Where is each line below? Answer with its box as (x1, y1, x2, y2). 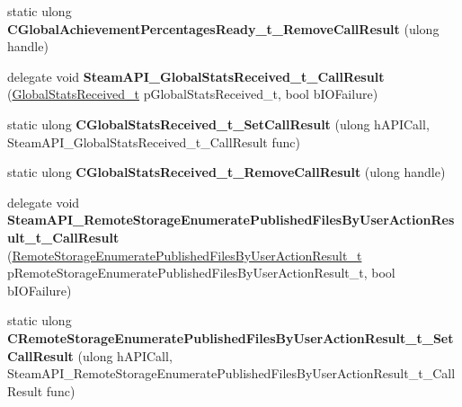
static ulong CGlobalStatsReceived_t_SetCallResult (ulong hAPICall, (7, 114, 430, 133)
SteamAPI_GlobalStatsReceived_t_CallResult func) (7, 132, 300, 151)
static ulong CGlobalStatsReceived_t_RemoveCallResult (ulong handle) (7, 163, 446, 181)
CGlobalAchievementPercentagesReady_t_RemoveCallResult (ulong (7, 19, 440, 38)
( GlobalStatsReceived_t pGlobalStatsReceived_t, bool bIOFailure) (7, 84, 378, 103)
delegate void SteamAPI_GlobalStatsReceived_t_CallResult (7, 66, 385, 85)
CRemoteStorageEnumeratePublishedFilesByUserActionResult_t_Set (7, 328, 454, 347)
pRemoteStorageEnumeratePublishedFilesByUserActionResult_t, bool (7, 263, 395, 282)
